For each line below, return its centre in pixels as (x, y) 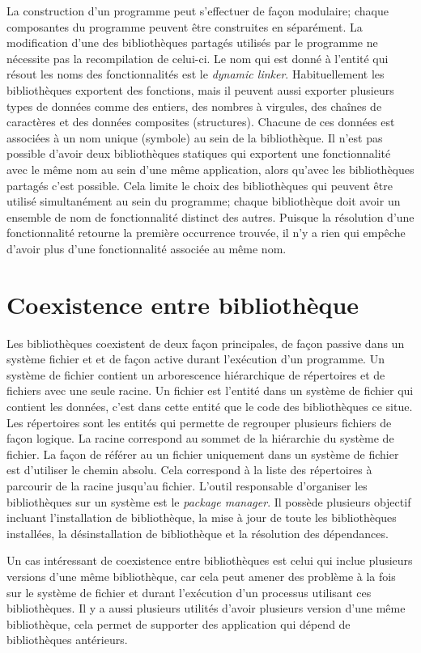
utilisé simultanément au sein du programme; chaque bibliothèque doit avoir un (204, 201)
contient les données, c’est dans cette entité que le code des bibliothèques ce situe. (210, 406)
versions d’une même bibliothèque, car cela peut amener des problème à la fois (201, 576)
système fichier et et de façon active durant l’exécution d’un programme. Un (196, 359)
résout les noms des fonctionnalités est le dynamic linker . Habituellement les (196, 74)
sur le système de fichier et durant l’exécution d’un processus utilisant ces (189, 592)
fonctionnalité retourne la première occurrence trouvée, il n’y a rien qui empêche (206, 233)
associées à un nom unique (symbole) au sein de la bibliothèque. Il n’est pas (195, 137)
